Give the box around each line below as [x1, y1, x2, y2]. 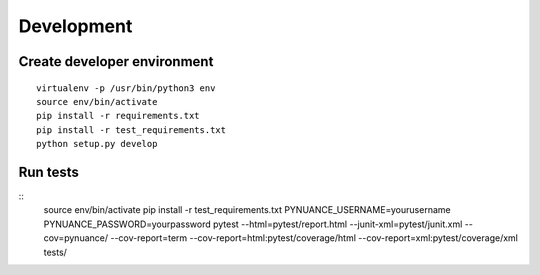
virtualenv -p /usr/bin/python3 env [36, 82, 216, 94]
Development [18, 15, 133, 37]
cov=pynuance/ [43, 232, 109, 244]
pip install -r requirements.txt [36, 110, 200, 122]
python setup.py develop [36, 138, 158, 150]
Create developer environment [18, 53, 214, 70]
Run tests [18, 163, 79, 180]
